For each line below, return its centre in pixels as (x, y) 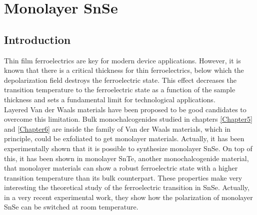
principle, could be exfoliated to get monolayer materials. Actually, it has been (124, 138)
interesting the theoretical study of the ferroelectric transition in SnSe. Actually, (127, 187)
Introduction (37, 39)
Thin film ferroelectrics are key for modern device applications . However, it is (122, 60)
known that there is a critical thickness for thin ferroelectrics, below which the (124, 70)
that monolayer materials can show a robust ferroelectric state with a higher (121, 168)
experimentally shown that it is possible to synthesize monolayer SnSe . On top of (128, 148)
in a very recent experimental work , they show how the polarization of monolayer (128, 197)
